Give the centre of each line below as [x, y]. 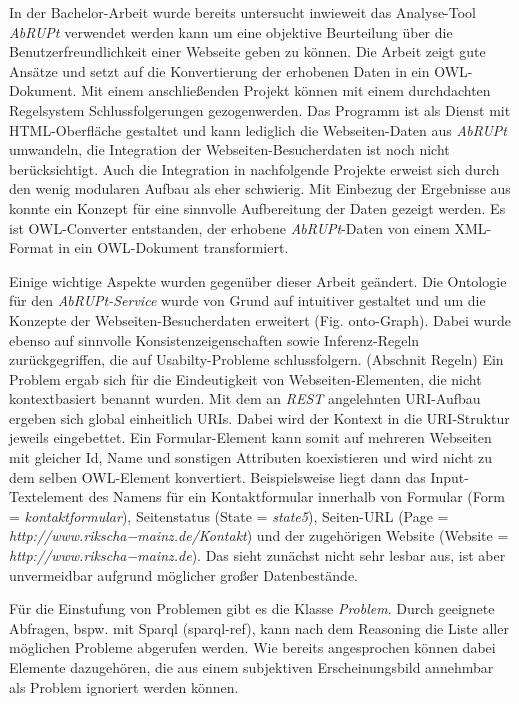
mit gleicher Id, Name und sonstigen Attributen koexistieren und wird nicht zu [251, 457]
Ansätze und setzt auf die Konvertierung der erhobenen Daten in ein [219, 70]
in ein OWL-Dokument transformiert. [173, 247]
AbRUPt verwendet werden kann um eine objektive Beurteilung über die [231, 31]
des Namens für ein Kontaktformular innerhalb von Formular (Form [296, 496]
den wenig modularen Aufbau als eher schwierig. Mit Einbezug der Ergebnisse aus [260, 188]
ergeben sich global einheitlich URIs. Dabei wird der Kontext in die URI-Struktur [259, 417]
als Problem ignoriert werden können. [124, 686]
